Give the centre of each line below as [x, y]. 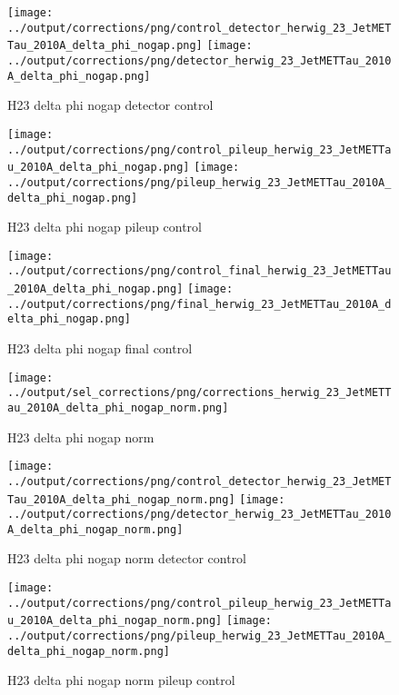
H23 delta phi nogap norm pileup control [121, 680]
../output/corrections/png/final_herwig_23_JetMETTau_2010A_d [199, 304]
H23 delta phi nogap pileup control [105, 227]
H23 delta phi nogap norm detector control [127, 558]
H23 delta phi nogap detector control [110, 105]
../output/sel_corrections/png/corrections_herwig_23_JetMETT [199, 393]
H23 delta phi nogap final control [100, 348]
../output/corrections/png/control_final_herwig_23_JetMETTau [199, 271]
